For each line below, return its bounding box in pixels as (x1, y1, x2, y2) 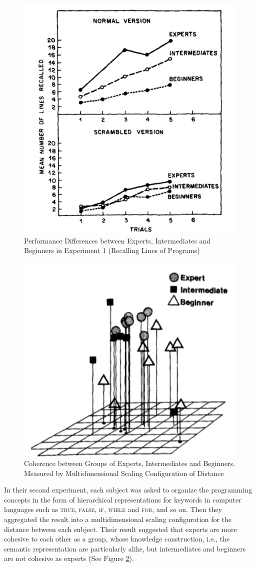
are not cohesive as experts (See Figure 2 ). (4, 553, 134, 563)
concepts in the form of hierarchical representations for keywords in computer (4, 494, 241, 504)
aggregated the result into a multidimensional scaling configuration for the (4, 514, 232, 524)
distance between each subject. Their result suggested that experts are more (4, 523, 237, 534)
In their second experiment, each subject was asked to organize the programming (4, 484, 252, 495)
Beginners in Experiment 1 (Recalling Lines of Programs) (24, 245, 200, 255)
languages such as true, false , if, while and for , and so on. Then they (4, 504, 222, 514)
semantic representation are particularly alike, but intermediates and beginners (4, 543, 246, 553)
